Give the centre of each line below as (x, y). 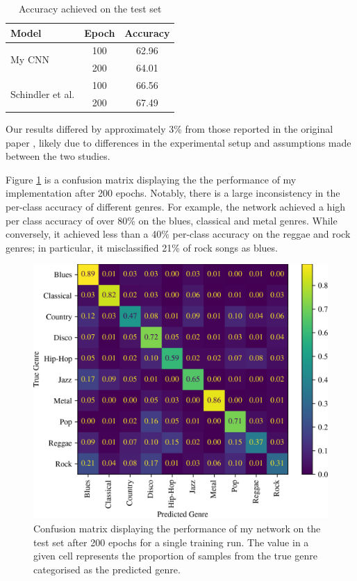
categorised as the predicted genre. (107, 569)
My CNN (30, 59)
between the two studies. (58, 156)
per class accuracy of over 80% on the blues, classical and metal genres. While (172, 220)
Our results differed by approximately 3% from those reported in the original (169, 129)
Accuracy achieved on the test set (90, 8)
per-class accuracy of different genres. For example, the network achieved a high (176, 207)
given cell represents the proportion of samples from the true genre (175, 556)
